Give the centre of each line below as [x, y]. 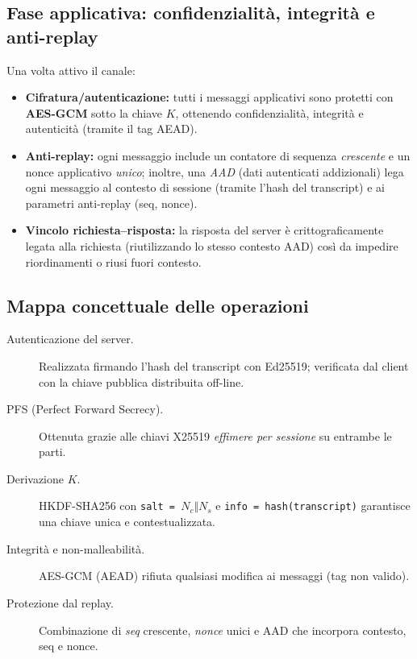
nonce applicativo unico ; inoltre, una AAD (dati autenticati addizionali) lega [215, 171]
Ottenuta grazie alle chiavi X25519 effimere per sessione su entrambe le [215, 435]
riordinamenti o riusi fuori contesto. [113, 261]
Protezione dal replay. [60, 602]
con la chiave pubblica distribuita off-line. [142, 381]
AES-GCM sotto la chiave [94, 112]
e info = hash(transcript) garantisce [313, 506]
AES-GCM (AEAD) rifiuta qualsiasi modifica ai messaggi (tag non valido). [224, 576]
